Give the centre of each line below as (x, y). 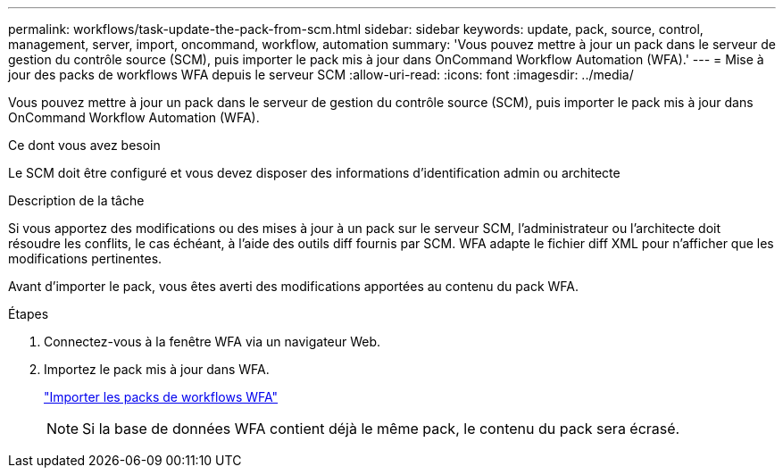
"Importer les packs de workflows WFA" (161, 397)
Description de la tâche (76, 200)
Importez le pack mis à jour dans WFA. (157, 369)
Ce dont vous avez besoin (84, 145)
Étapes (29, 314)
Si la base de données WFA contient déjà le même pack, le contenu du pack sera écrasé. (381, 429)
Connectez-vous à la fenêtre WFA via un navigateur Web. (212, 342)
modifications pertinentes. (85, 258)
